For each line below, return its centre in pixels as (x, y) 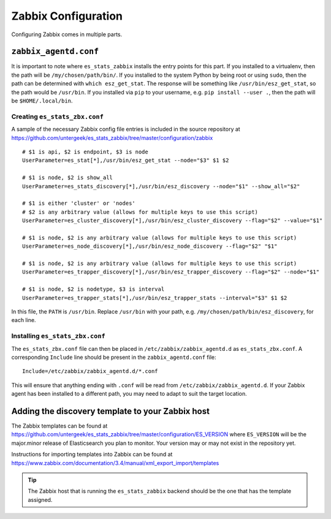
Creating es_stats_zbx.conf (58, 117)
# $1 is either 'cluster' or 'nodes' (79, 203)
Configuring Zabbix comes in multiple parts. (67, 34)
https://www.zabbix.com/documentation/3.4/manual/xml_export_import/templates (115, 463)
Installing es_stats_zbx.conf (58, 336)
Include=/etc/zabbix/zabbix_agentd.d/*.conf (90, 371)
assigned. (40, 499)
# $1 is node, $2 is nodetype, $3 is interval (93, 289)
